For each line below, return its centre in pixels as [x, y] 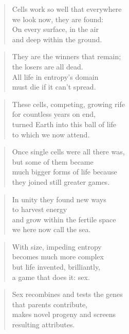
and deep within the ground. [57, 39]
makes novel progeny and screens [64, 314]
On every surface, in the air [55, 29]
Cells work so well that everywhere [67, 9]
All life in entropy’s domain [55, 76]
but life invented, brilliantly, [56, 267]
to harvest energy [40, 209]
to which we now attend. [51, 134]
